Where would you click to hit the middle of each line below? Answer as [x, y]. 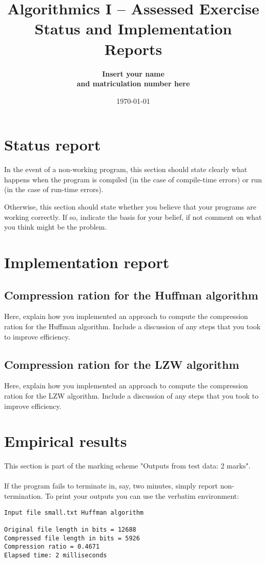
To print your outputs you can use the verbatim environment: [142, 496]
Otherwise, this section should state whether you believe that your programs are [130, 207]
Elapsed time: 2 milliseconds [56, 555]
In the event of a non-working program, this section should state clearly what [126, 169]
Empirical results [66, 441]
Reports [133, 49]
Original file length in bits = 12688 [70, 529]
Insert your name [133, 73]
